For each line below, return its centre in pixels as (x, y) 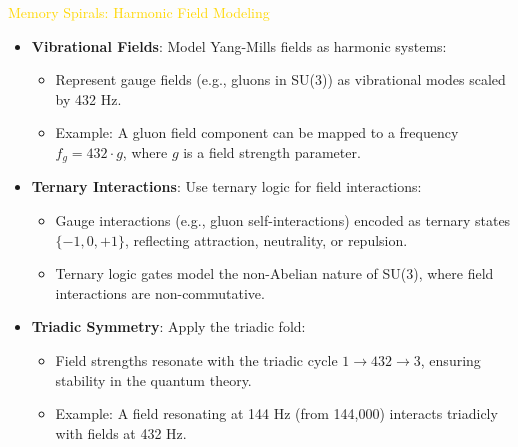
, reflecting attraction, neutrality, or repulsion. (266, 239)
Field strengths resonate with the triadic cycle (196, 359)
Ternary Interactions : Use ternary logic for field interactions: (226, 186)
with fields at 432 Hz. (121, 432)
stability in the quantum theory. (153, 379)
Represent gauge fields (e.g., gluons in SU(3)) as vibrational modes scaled (280, 79)
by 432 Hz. (88, 98)
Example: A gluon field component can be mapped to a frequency (257, 132)
